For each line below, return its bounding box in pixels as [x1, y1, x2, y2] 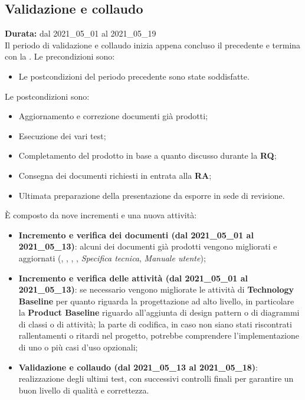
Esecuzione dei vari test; [18, 129, 106, 142]
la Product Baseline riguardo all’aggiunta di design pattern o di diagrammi [18, 306, 300, 319]
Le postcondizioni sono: [5, 90, 90, 102]
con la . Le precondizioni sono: [5, 50, 115, 63]
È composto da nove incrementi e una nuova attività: [5, 209, 197, 221]
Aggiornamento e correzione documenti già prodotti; [18, 110, 208, 122]
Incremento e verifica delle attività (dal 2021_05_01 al [18, 271, 248, 284]
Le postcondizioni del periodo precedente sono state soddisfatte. [18, 70, 250, 82]
